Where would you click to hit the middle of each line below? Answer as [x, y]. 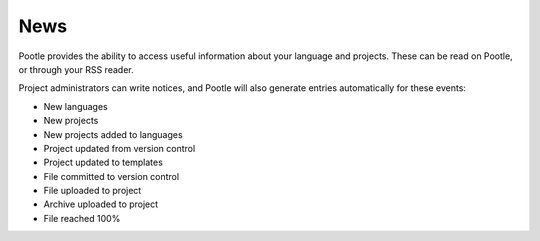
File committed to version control [111, 176]
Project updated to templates [103, 162]
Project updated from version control [119, 148]
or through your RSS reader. [76, 69]
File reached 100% [82, 218]
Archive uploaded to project [101, 204]
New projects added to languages [113, 134]
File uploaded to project [92, 191]
